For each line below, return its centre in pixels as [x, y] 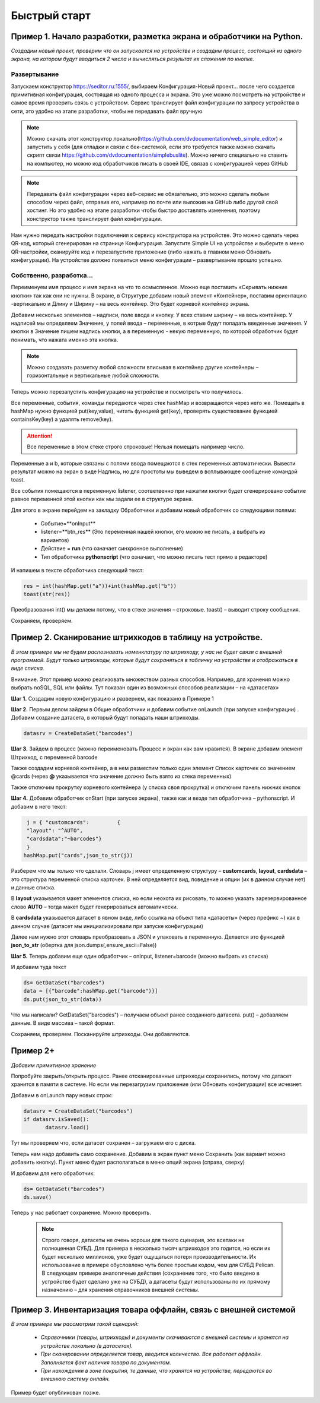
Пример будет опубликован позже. [56, 1392]
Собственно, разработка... [52, 275]
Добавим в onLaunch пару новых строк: [62, 1095]
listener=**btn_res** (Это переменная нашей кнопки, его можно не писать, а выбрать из [153, 532]
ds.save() [38, 1197]
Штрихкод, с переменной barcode [54, 757]
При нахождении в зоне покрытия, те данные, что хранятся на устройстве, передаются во [156, 1370]
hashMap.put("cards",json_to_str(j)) [78, 856]
